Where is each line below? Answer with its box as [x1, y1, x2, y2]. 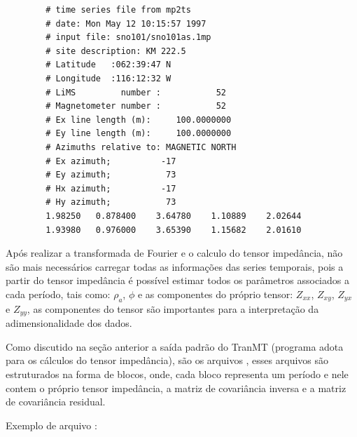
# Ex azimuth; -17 [45, 156, 176, 166]
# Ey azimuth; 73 [45, 170, 176, 180]
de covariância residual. [6, 394, 106, 409]
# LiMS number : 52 [45, 87, 226, 98]
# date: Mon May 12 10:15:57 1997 [45, 18, 206, 29]
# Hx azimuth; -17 [45, 183, 176, 194]
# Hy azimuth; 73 [45, 197, 176, 208]
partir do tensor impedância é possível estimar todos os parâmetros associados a [6, 273, 349, 288]
